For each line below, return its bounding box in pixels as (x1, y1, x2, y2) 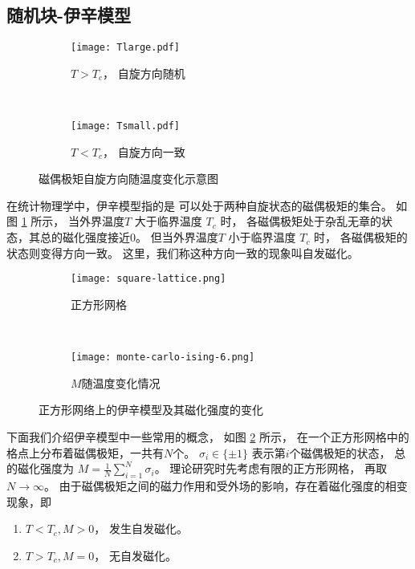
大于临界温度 (134, 213, 202, 230)
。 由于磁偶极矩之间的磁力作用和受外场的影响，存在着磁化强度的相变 (43, 477, 408, 494)
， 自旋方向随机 (103, 64, 185, 81)
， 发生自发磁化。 (94, 520, 189, 537)
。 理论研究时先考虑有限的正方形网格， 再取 (154, 460, 387, 477)
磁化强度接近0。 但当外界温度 (62, 229, 218, 246)
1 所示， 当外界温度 (21, 213, 124, 230)
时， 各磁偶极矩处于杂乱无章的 (220, 213, 382, 230)
